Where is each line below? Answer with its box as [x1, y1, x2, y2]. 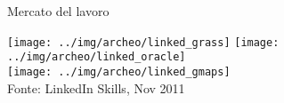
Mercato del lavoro [7, 2, 110, 20]
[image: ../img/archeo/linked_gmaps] [7, 65, 231, 78]
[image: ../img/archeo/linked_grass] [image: [7, 36, 280, 49]
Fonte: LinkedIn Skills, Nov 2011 [7, 78, 185, 97]
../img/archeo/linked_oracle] [7, 51, 186, 64]
